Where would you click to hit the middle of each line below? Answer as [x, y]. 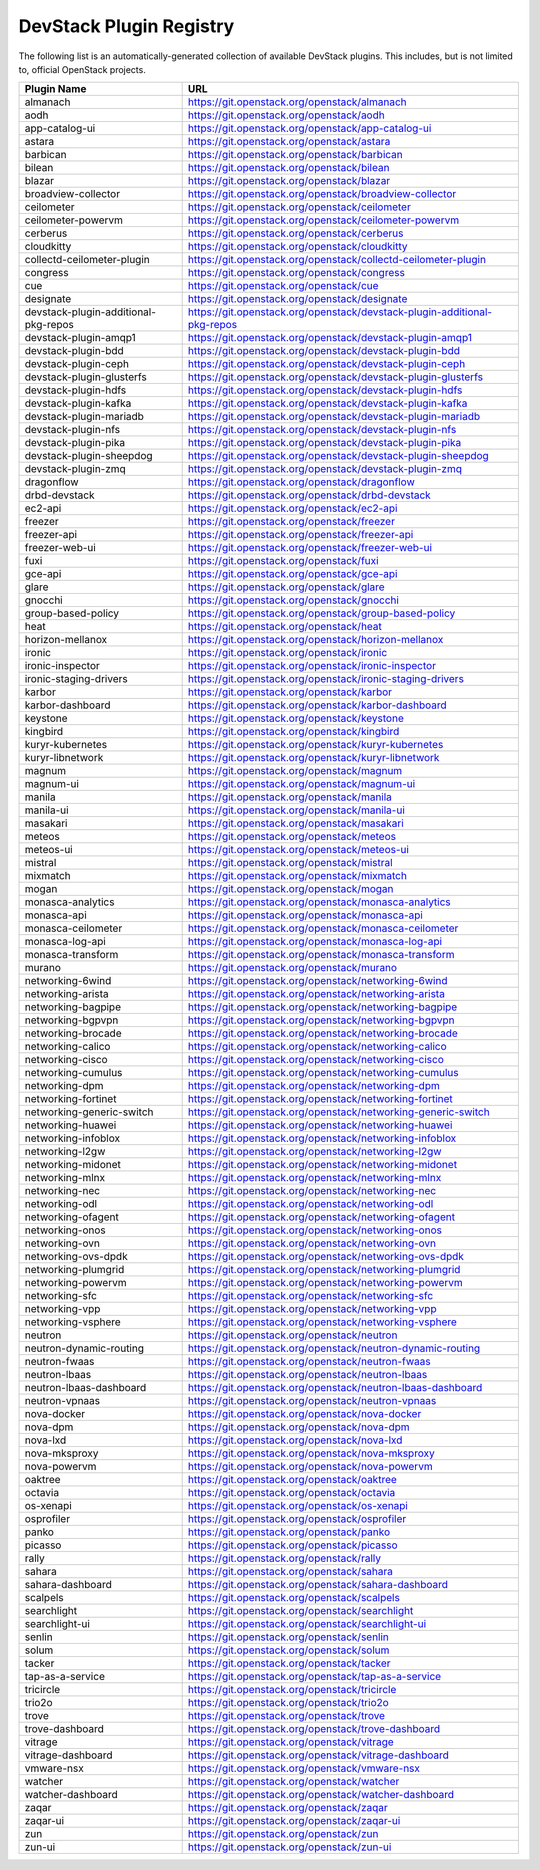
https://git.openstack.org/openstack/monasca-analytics [319, 902]
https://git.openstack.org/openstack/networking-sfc [310, 1296]
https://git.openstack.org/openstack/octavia [291, 1493]
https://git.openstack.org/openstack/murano [292, 968]
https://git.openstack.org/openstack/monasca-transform [321, 955]
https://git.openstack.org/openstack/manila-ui [296, 810]
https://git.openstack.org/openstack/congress [296, 273]
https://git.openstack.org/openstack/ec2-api [292, 508]
